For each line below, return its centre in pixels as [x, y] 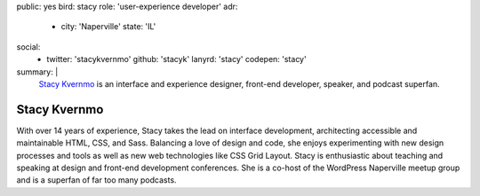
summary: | [37, 72]
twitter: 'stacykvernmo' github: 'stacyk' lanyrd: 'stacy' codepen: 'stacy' [176, 59]
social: [28, 47]
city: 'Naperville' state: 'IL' [108, 27]
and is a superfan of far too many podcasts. [96, 180]
